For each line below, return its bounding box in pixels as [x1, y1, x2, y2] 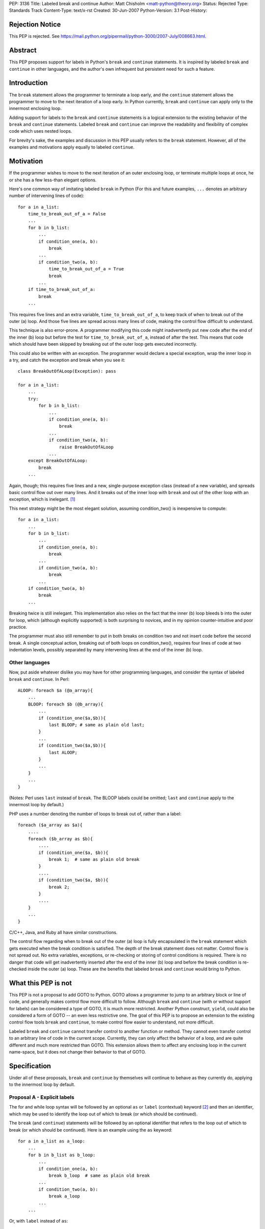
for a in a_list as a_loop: [18, 1138, 85, 1144]
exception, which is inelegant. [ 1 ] [9, 497, 76, 502]
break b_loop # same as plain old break [49, 1172, 150, 1178]
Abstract [9, 46, 37, 55]
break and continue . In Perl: [9, 676, 70, 682]
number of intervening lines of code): [9, 193, 84, 199]
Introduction [9, 79, 48, 87]
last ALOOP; [49, 750, 78, 755]
